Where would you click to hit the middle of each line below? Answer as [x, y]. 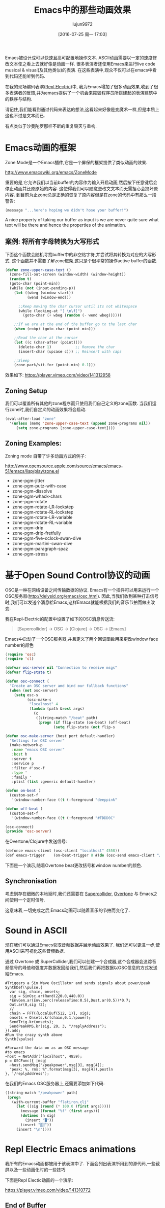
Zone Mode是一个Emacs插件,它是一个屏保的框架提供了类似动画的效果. [76, 162]
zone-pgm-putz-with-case [39, 485]
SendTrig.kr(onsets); [32, 1022]
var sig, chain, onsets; [35, 992]
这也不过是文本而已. [25, 115]
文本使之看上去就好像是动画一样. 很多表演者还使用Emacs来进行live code [82, 64]
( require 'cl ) [20, 659]
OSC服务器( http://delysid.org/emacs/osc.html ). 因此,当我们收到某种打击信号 [82, 596]
